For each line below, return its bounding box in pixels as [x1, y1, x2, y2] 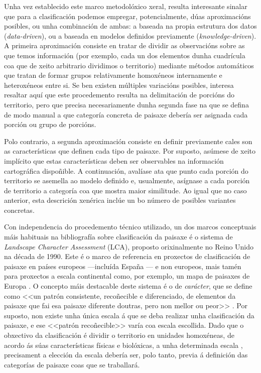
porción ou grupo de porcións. [4, 119, 96, 130]
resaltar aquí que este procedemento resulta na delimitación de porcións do [4, 89, 234, 100]
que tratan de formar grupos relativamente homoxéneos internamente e [4, 70, 222, 80]
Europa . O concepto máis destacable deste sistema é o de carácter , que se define [4, 281, 252, 291]
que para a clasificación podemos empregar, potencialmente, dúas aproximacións [4, 11, 251, 21]
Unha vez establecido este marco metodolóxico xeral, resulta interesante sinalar [4, 1, 247, 11]
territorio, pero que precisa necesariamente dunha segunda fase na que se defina [4, 99, 249, 109]
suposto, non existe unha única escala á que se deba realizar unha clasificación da [4, 310, 254, 320]
